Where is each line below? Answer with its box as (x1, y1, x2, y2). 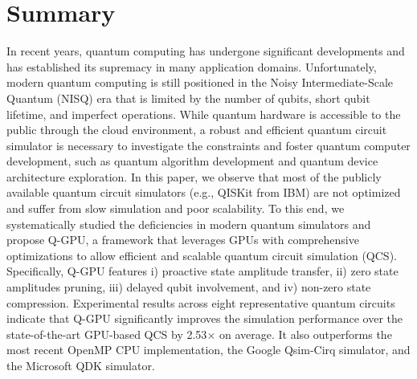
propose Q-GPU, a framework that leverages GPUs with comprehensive (6, 231, 359, 248)
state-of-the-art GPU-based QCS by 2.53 (6, 325, 207, 342)
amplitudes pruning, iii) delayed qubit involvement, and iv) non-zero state (6, 279, 371, 295)
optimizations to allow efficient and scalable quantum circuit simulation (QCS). (6, 247, 397, 263)
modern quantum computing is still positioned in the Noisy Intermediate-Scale (6, 74, 394, 91)
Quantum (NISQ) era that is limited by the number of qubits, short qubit (6, 89, 370, 106)
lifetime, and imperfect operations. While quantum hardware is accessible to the (6, 105, 401, 122)
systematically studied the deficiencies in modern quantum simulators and (6, 215, 371, 232)
